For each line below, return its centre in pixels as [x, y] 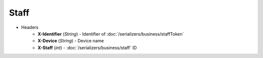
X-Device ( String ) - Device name [71, 41]
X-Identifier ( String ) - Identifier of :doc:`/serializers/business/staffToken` [111, 34]
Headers [30, 27]
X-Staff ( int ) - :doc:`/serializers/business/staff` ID [87, 48]
